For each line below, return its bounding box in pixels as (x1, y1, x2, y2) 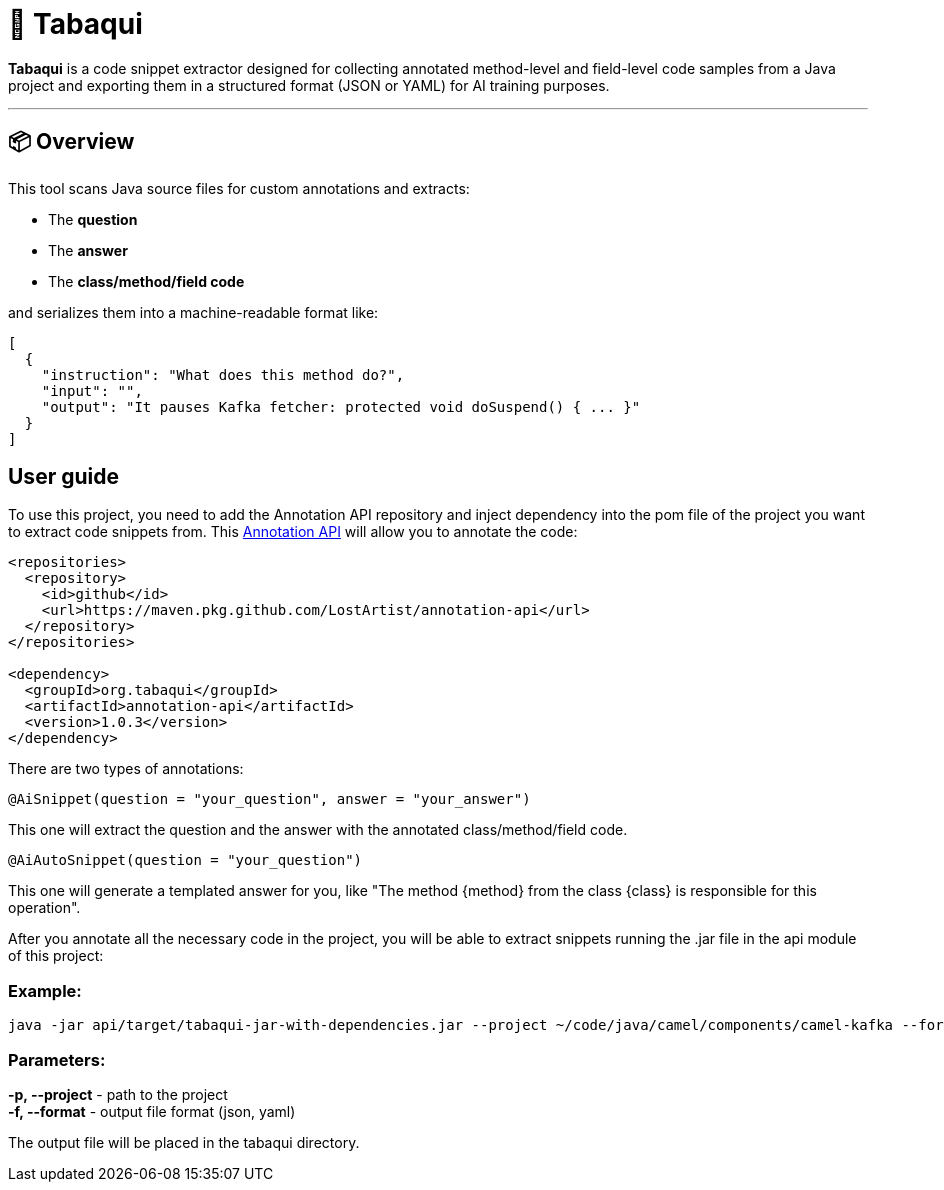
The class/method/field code (48, 272, 245, 290)
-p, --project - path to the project (8, 1085, 228, 1103)
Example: (8, 980, 82, 1001)
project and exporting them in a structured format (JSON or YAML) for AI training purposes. (8, 76, 610, 94)
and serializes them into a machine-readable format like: (8, 303, 379, 321)
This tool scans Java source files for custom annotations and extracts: (8, 179, 470, 197)
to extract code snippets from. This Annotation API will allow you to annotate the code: (8, 523, 578, 541)
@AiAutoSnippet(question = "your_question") (8, 852, 363, 869)
